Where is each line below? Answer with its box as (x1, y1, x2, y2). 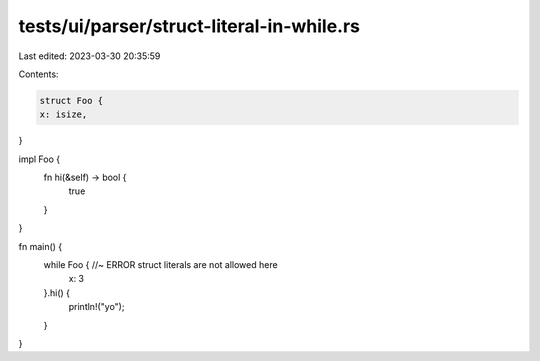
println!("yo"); (68, 301, 125, 313)
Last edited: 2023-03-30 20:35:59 (18, 50, 161, 62)
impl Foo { (18, 153, 60, 165)
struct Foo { (39, 95, 104, 106)
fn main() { (18, 240, 63, 252)
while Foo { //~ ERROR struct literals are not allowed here (43, 259, 279, 271)
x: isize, (39, 109, 88, 120)
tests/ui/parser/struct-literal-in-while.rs (18, 15, 360, 37)
